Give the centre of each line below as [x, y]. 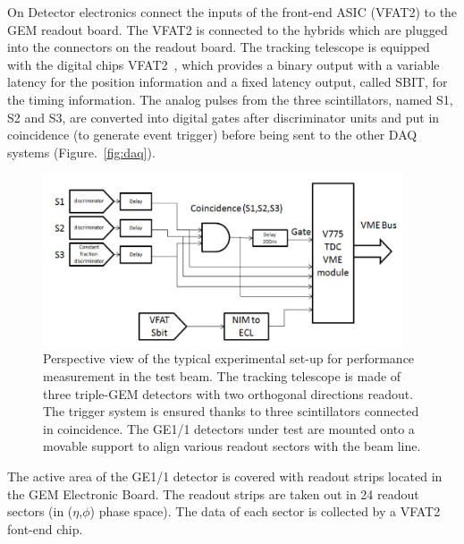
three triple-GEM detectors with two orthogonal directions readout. [228, 393]
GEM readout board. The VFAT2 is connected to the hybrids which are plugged [228, 29]
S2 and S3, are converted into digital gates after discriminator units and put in [224, 117]
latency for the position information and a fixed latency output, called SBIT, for [228, 82]
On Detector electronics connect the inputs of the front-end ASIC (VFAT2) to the [232, 12]
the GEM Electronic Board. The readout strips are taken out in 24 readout [213, 493]
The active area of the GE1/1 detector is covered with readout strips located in [225, 476]
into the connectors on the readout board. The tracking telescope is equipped [219, 47]
